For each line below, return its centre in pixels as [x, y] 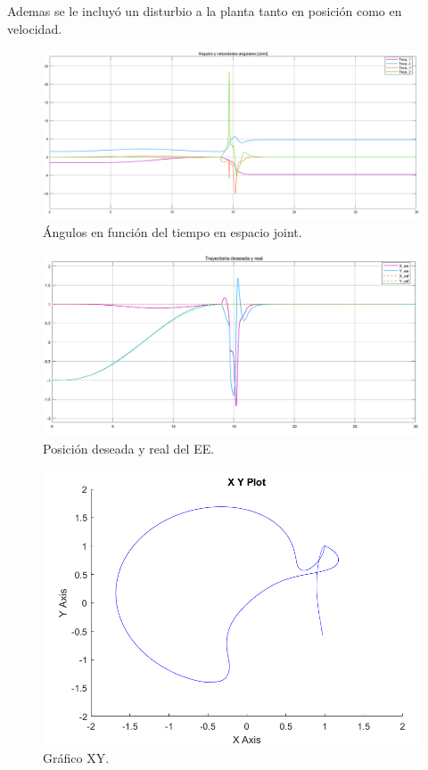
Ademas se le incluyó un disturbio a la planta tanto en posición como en [205, 11]
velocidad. [35, 28]
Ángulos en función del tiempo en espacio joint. [173, 232]
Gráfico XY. [76, 758]
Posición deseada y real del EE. [129, 449]
